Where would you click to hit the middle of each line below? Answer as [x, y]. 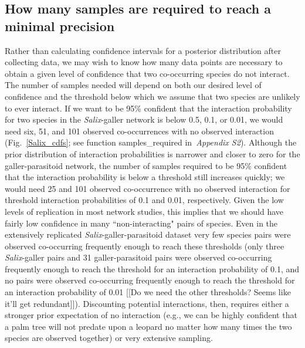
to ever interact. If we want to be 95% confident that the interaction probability [148, 108]
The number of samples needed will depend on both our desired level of [133, 85]
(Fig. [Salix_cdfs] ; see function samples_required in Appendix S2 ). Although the [151, 142]
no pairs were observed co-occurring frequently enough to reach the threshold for [150, 280]
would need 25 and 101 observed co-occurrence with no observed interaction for [148, 188]
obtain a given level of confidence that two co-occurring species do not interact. [147, 73]
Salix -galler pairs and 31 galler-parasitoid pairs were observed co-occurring [138, 257]
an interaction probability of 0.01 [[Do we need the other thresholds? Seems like [148, 292]
